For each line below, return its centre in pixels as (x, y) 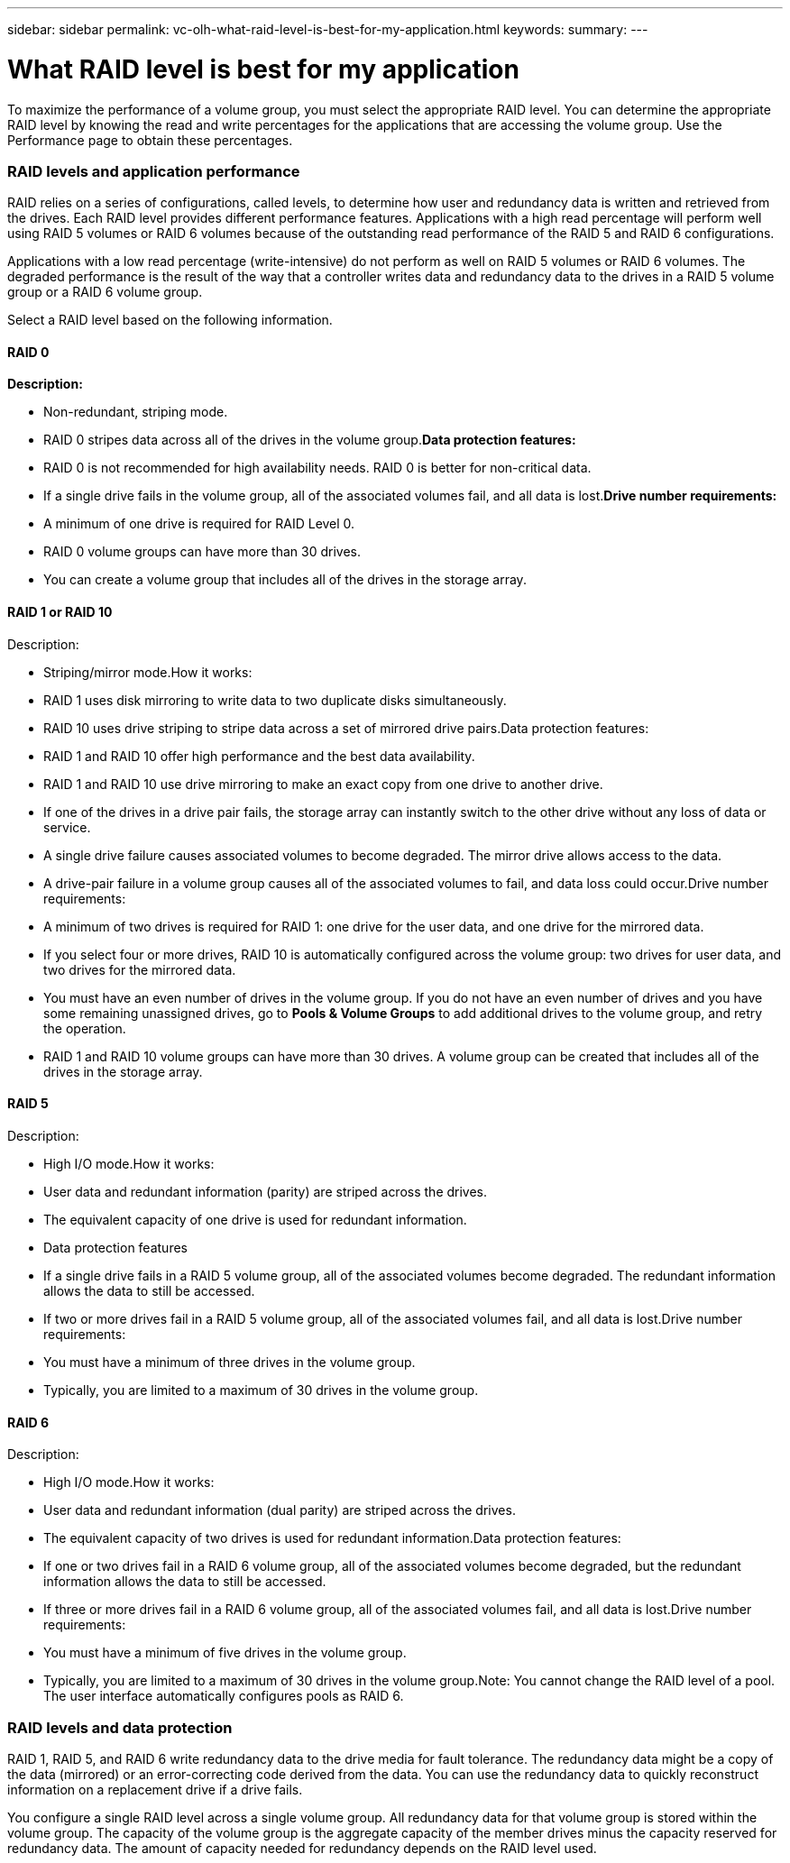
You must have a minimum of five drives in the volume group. (225, 1653)
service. (67, 827)
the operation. (85, 1028)
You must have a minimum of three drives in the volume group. (230, 1362)
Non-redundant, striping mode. (136, 412)
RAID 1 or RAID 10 (60, 612)
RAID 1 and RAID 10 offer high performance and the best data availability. (259, 756)
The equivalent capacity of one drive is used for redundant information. (255, 1219)
